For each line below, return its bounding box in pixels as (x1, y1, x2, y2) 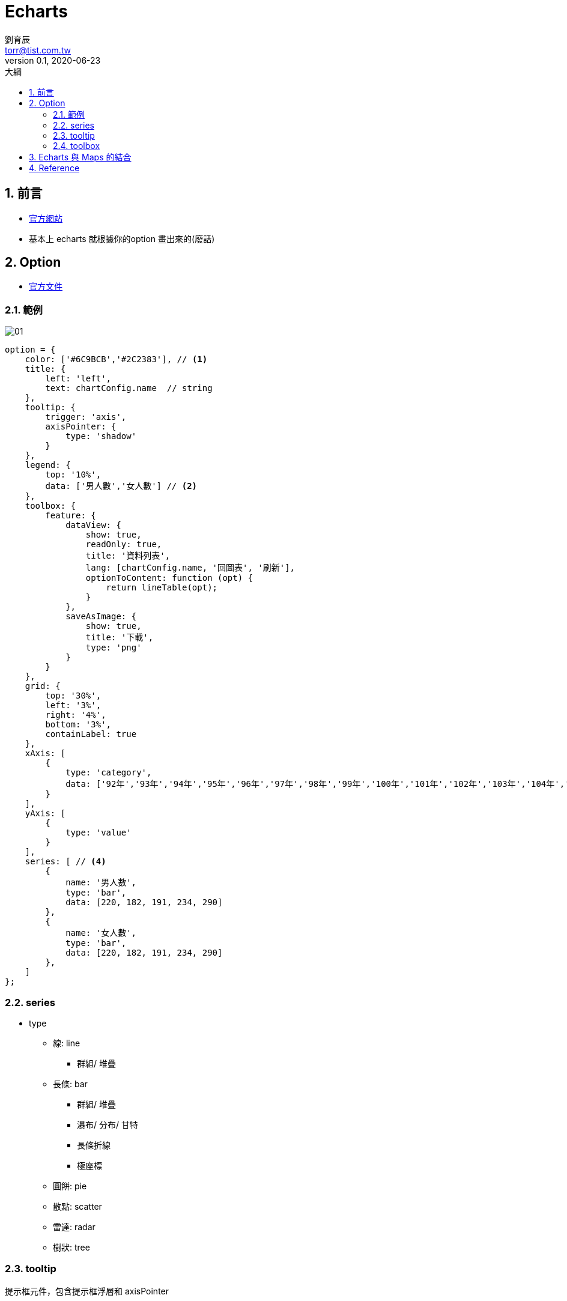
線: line (53, 1037, 80, 1048)
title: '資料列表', (85, 551, 171, 561)
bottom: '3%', (45, 720, 112, 730)
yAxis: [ (25, 808, 66, 819)
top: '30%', (45, 691, 102, 701)
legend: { (25, 460, 71, 470)
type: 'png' (85, 643, 142, 653)
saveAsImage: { (65, 611, 137, 622)
